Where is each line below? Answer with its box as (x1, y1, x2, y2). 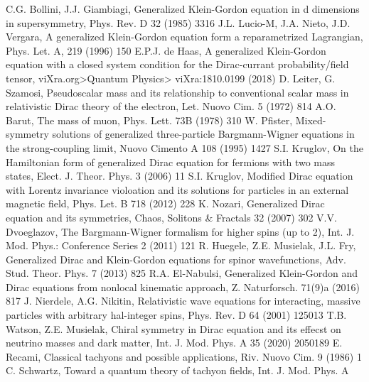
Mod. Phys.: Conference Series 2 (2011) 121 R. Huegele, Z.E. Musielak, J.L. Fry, (6, 238, 356, 253)
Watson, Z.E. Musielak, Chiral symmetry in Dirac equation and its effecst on (6, 321, 341, 336)
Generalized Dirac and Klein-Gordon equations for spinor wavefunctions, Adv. (6, 251, 346, 266)
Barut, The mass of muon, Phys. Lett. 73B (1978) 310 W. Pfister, (6, 112, 293, 127)
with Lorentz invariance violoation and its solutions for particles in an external (6, 182, 349, 197)
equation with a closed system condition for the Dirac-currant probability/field (6, 57, 349, 72)
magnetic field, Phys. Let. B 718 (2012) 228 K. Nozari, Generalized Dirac (6, 196, 325, 211)
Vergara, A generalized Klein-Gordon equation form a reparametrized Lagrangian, (6, 29, 363, 44)
